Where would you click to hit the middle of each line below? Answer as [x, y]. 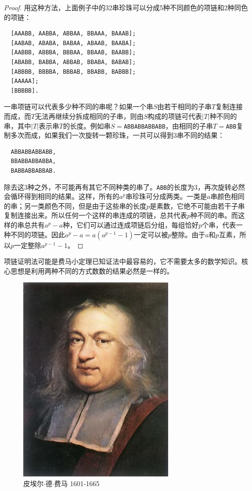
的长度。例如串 [87, 125]
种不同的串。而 [214, 215]
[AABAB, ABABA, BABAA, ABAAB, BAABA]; [73, 43]
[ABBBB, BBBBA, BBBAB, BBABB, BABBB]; [73, 72]
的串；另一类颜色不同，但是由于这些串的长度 [75, 205]
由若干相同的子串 [184, 106]
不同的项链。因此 [38, 234]
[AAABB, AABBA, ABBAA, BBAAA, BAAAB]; [73, 34]
